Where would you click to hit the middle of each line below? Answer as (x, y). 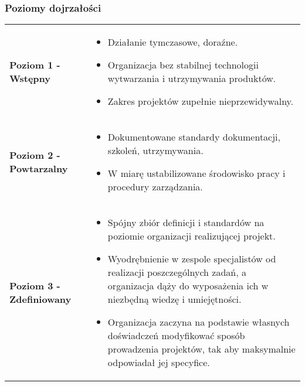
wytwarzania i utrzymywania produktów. (192, 78)
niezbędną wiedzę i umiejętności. (174, 299)
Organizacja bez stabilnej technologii (183, 65)
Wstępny (30, 78)
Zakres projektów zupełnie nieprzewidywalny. (201, 101)
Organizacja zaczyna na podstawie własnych (199, 322)
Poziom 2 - (35, 155)
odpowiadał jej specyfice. (159, 363)
